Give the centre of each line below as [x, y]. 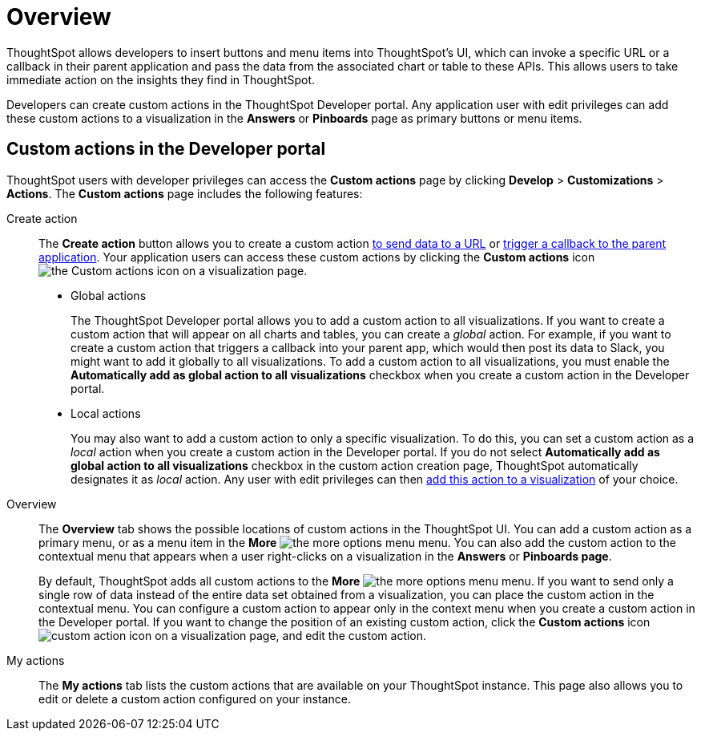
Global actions [109, 295]
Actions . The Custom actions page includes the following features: [185, 193]
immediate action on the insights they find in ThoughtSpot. [161, 79]
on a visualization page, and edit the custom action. [291, 635]
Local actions [106, 413]
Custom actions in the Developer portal [166, 149]
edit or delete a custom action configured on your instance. [195, 699]
